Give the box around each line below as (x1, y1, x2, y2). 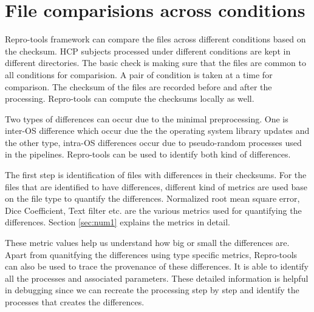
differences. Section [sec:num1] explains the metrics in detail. (5, 216, 230, 228)
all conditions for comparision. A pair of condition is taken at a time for (5, 68, 273, 81)
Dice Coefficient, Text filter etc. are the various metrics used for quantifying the (5, 204, 302, 216)
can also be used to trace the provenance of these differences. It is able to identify (5, 260, 309, 273)
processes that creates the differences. (5, 296, 145, 308)
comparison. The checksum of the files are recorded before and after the (5, 80, 272, 93)
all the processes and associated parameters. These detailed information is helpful (5, 271, 309, 284)
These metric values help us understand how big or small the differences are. (5, 236, 290, 249)
